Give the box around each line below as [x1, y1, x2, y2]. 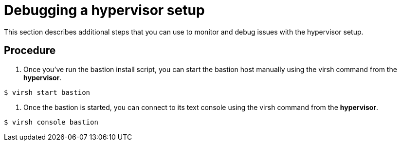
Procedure [4, 44, 56, 57]
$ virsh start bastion [4, 88, 91, 96]
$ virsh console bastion [4, 118, 98, 126]
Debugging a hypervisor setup [4, 2, 205, 18]
